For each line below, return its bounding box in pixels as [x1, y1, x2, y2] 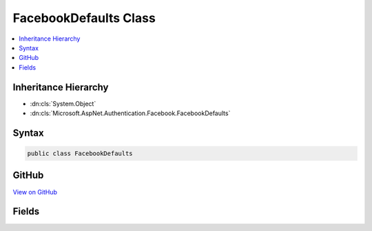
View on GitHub [12, 188, 58, 196]
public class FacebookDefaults [27, 150, 134, 158]
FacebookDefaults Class [12, 10, 156, 26]
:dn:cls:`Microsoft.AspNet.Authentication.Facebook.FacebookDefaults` [30, 109, 231, 117]
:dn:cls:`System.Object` [30, 99, 96, 108]
